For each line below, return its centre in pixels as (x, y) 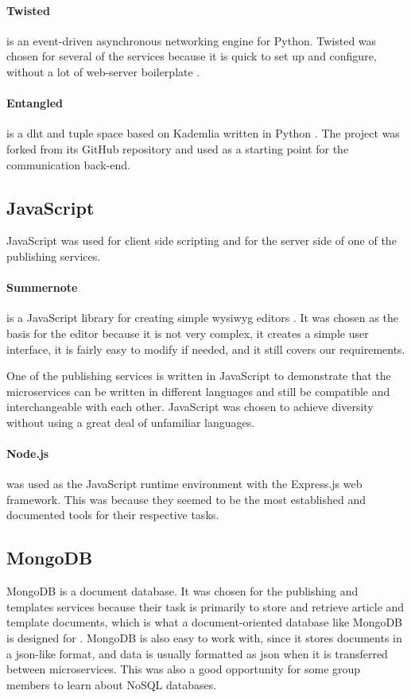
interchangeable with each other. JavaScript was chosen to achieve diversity (190, 407)
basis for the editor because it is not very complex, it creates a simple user (188, 333)
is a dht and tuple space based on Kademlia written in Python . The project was (203, 133)
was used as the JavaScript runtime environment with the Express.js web (184, 484)
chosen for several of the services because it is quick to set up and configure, (192, 56)
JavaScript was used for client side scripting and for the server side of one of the (202, 240)
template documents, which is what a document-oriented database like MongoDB (205, 622)
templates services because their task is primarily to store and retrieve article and (205, 606)
